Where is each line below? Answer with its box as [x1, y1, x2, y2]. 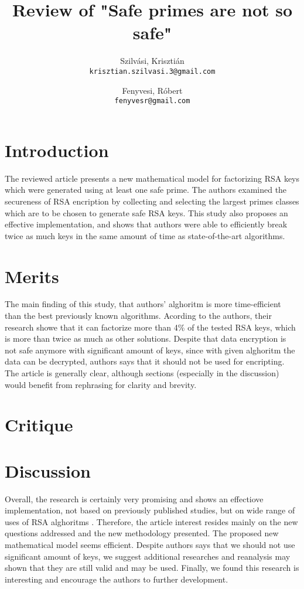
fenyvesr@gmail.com [114, 97, 190, 105]
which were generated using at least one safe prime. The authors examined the [5, 183, 287, 196]
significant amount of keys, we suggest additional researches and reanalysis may [5, 550, 291, 562]
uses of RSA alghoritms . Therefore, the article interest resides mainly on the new [5, 515, 298, 527]
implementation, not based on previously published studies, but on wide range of [5, 504, 295, 516]
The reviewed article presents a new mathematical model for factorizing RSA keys [5, 172, 300, 184]
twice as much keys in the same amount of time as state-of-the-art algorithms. [5, 229, 285, 241]
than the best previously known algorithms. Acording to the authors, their [5, 309, 272, 322]
